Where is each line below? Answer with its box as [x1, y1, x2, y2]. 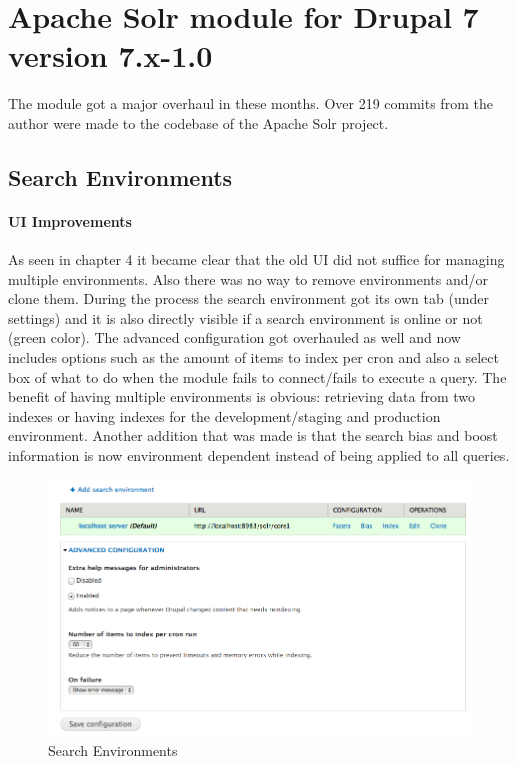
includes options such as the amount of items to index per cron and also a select [8, 347, 499, 368]
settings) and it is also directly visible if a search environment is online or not [8, 307, 483, 328]
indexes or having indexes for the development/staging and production [8, 405, 441, 426]
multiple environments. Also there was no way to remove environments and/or [8, 268, 488, 289]
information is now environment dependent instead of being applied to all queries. [8, 445, 510, 466]
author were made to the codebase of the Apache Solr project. [8, 112, 389, 133]
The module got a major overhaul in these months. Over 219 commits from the [8, 93, 493, 114]
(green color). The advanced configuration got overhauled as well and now [8, 327, 461, 348]
